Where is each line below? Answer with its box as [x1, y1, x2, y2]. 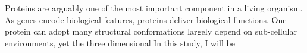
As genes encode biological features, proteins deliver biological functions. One [5, 13, 287, 26]
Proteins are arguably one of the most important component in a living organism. [5, 2, 303, 14]
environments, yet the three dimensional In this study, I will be [5, 36, 235, 49]
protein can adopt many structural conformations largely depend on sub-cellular [5, 25, 297, 38]
